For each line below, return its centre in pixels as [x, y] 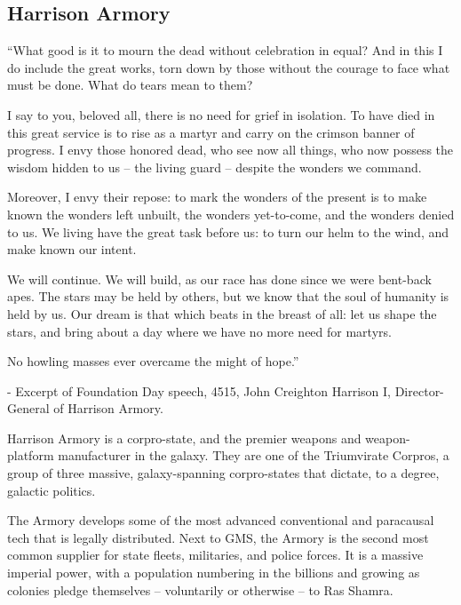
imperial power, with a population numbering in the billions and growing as [214, 573]
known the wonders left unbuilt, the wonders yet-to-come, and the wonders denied [231, 214]
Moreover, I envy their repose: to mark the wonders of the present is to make [217, 197]
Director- [419, 390]
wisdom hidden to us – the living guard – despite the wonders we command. [215, 167]
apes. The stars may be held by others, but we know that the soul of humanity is [228, 296]
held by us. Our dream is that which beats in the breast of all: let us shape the [222, 313]
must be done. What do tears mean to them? [130, 85]
